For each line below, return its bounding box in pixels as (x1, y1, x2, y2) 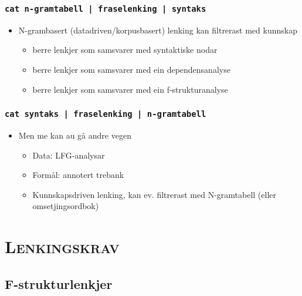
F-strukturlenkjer (5, 274, 113, 292)
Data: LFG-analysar (32, 149, 105, 161)
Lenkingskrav (5, 234, 120, 258)
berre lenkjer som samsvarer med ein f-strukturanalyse (32, 83, 228, 95)
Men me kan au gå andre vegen (18, 129, 131, 141)
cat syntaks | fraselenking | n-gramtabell (5, 109, 206, 119)
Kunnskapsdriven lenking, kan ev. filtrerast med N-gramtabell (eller (32, 188, 277, 200)
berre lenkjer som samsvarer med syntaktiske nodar (32, 43, 218, 56)
